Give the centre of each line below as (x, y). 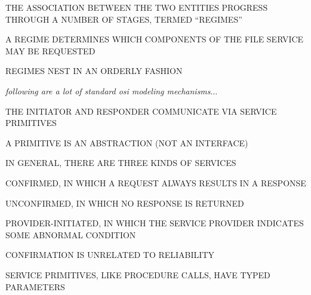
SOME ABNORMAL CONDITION (71, 234)
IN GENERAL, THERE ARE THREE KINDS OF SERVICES (121, 163)
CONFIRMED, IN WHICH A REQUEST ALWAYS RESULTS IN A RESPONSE (156, 182)
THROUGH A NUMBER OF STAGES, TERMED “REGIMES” (124, 19)
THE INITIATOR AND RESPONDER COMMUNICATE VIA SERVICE (141, 111)
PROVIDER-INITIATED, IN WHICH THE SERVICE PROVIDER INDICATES (155, 223)
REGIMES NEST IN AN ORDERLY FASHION (94, 71)
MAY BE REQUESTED (50, 50)
